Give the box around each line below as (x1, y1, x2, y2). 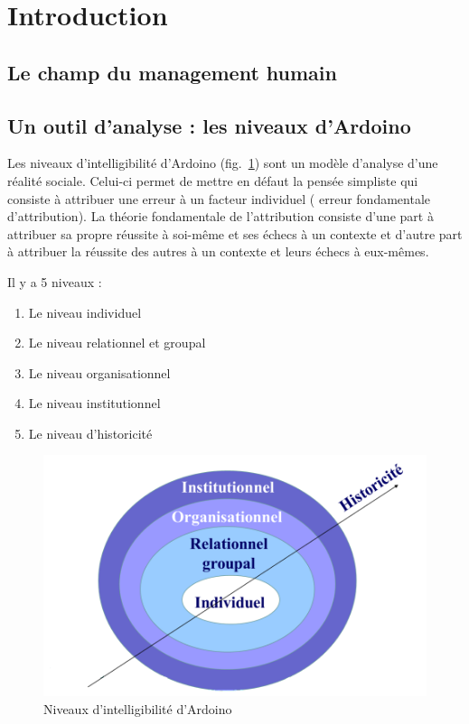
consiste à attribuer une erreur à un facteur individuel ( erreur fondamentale (7, 189, 430, 208)
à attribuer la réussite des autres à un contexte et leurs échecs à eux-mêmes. (7, 242, 429, 261)
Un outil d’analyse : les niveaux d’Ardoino (7, 111, 411, 139)
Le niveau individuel (28, 302, 142, 321)
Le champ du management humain (7, 58, 337, 86)
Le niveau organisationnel (28, 363, 171, 382)
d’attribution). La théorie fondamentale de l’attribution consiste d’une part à (7, 207, 434, 226)
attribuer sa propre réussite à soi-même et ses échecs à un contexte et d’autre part (7, 224, 463, 243)
